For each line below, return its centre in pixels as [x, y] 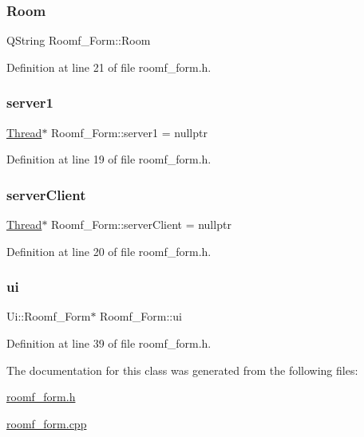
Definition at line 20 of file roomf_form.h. [109, 251]
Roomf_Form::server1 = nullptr [129, 132]
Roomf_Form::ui [141, 316]
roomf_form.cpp [47, 423]
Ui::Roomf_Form [49, 316]
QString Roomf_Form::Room [79, 40]
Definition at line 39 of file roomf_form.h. [109, 343]
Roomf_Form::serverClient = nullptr [141, 224]
